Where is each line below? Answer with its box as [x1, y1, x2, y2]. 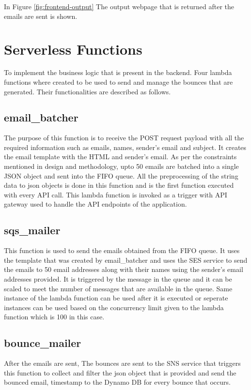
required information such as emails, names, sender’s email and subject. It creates [4, 142, 247, 152]
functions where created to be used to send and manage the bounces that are [4, 76, 233, 87]
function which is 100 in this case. [4, 312, 105, 322]
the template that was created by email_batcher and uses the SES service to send [4, 255, 248, 265]
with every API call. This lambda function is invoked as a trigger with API [4, 189, 227, 199]
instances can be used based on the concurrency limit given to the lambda [4, 302, 224, 312]
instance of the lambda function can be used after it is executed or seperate [4, 293, 228, 303]
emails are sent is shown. [4, 11, 78, 21]
